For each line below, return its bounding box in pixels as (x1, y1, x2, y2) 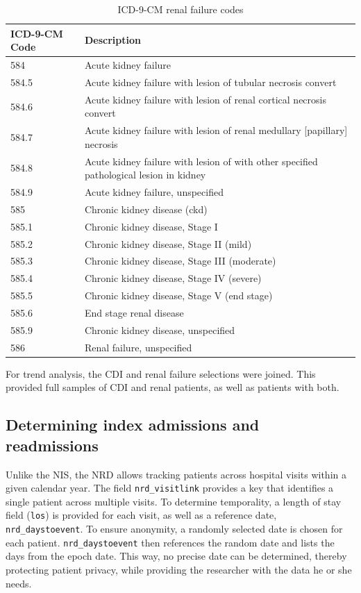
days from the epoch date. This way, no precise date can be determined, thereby (6, 549, 347, 563)
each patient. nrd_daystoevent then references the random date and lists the (6, 535, 335, 549)
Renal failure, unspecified (84, 340, 192, 354)
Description (84, 33, 141, 47)
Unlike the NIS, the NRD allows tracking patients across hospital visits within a (6, 467, 346, 481)
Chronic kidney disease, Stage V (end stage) (84, 288, 273, 303)
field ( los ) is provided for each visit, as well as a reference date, (6, 508, 277, 522)
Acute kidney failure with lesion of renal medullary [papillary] (84, 123, 348, 137)
